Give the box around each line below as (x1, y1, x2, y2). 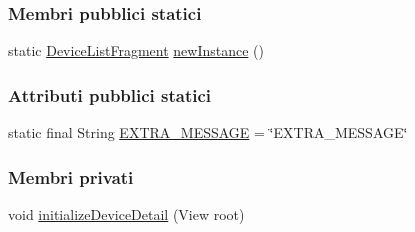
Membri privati (8, 164, 134, 189)
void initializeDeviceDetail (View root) (8, 203, 245, 224)
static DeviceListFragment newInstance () (8, 40, 264, 61)
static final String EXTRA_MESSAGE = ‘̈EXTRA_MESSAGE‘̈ (8, 122, 408, 143)
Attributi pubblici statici (8, 82, 212, 107)
